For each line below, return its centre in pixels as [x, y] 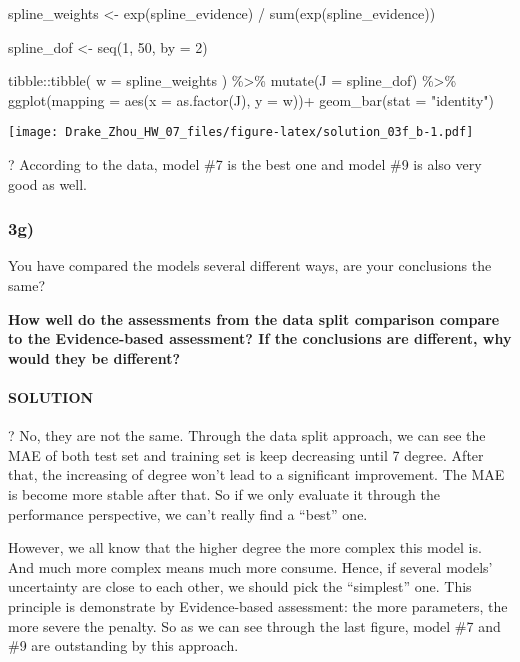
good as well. [48, 183]
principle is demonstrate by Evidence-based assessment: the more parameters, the [258, 605]
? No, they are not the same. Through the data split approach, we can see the [247, 435]
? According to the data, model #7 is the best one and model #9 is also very [245, 164]
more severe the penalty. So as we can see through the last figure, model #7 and [254, 625]
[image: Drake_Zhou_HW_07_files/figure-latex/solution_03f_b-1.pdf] [241, 132]
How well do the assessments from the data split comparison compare [254, 318]
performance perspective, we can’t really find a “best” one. [188, 513]
